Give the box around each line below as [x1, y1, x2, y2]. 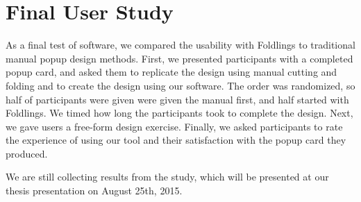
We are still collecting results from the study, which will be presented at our [6, 169, 329, 184]
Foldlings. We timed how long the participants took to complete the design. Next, [6, 106, 353, 120]
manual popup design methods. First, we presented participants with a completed [6, 51, 353, 65]
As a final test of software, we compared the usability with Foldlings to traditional [6, 37, 355, 52]
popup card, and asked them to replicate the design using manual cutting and [6, 65, 337, 79]
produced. [6, 146, 48, 160]
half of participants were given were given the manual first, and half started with [6, 92, 349, 106]
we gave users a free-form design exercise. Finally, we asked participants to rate [6, 119, 343, 133]
